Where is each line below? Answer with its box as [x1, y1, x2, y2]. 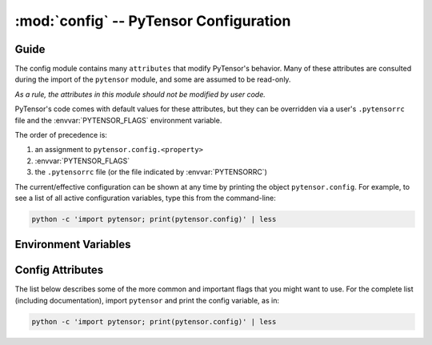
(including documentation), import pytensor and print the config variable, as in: [14, 295, 280, 305]
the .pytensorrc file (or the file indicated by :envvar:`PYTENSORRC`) [34, 167, 267, 177]
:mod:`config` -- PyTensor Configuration [14, 12, 291, 30]
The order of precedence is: [14, 130, 108, 140]
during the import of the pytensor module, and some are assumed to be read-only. [14, 74, 291, 84]
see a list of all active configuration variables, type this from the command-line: [14, 193, 276, 203]
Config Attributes [14, 263, 104, 277]
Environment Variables [14, 238, 131, 251]
